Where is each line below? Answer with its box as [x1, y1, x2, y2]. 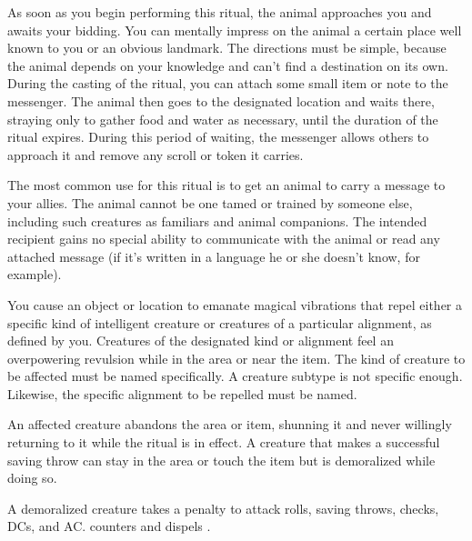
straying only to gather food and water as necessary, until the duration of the [7, 109, 438, 128]
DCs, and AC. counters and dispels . [7, 516, 211, 536]
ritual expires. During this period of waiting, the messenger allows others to [7, 127, 429, 146]
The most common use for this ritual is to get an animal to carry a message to [7, 175, 446, 195]
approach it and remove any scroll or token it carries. [7, 145, 304, 164]
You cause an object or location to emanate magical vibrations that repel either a [7, 295, 463, 314]
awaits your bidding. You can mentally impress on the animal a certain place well [7, 20, 462, 39]
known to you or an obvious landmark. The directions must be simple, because [7, 38, 447, 57]
